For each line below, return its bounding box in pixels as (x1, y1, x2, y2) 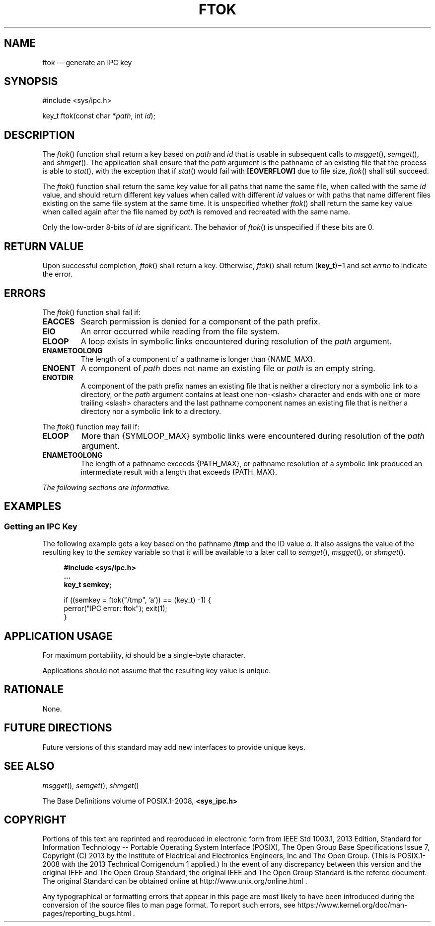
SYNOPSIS (4, 75, 58, 88)
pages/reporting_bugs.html (42, 909, 131, 918)
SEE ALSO (4, 760, 55, 773)
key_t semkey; (64, 580, 112, 589)
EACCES (42, 316, 75, 326)
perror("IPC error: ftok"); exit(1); (64, 604, 167, 613)
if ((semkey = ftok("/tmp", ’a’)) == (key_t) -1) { (64, 596, 211, 605)
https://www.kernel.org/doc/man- (297, 901, 408, 910)
